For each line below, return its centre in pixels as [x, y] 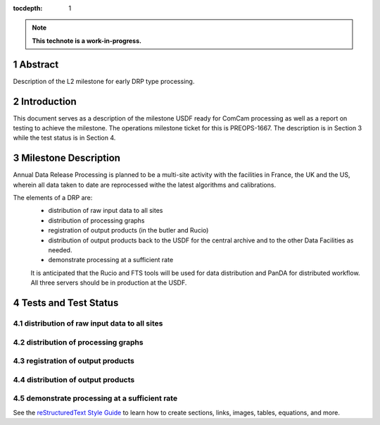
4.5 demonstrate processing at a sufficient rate [95, 398]
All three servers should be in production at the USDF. [109, 283]
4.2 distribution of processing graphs [78, 342]
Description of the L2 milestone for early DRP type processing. [104, 81]
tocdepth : [28, 8]
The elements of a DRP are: [53, 198]
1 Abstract [36, 64]
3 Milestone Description [67, 158]
